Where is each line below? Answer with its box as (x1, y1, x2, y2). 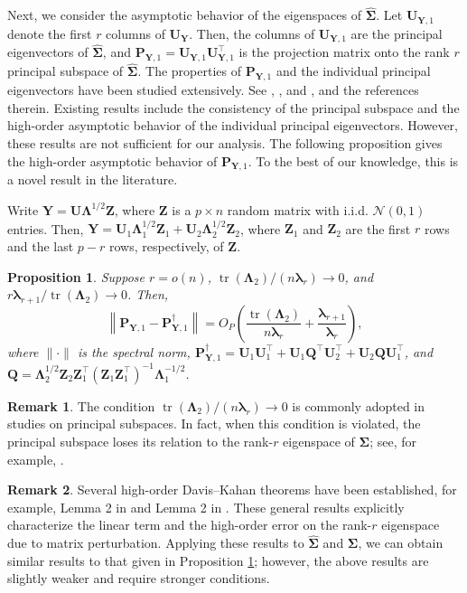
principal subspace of (7, 61, 124, 80)
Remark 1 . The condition (7, 396, 155, 415)
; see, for (369, 432, 417, 451)
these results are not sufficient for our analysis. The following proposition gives (7, 133, 443, 152)
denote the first (7, 24, 92, 42)
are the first (345, 219, 411, 238)
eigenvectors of (7, 42, 89, 61)
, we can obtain (358, 533, 444, 552)
